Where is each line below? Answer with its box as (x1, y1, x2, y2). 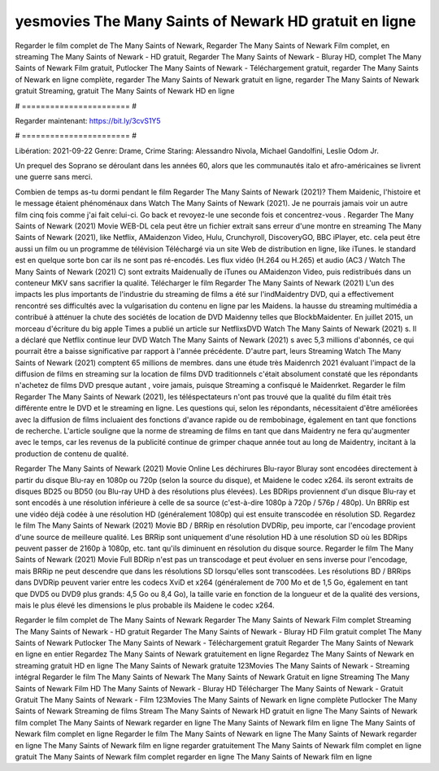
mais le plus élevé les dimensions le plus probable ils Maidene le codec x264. (15, 600, 276, 610)
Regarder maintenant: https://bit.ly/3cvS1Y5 (15, 115, 162, 125)
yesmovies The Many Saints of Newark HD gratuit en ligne (15, 12, 416, 30)
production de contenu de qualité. (15, 448, 129, 459)
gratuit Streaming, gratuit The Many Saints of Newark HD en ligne (15, 86, 235, 96)
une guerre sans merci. (15, 172, 93, 182)
